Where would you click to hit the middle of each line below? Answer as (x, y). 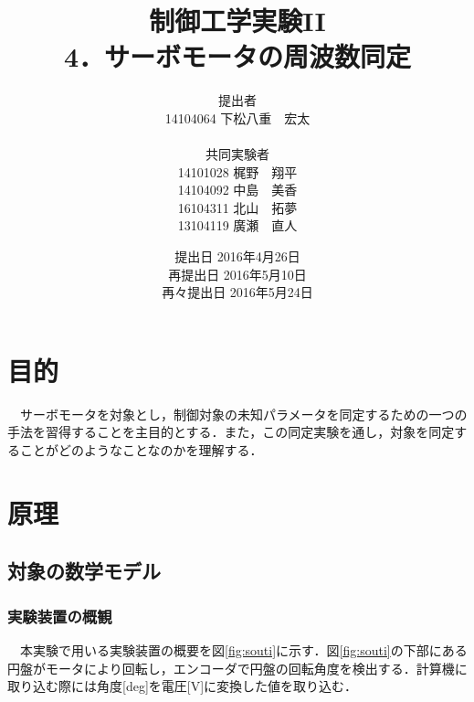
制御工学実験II (237, 21)
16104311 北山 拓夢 (237, 207)
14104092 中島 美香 (237, 190)
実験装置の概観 (60, 616)
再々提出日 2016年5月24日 (237, 292)
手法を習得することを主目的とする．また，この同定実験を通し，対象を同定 (231, 432)
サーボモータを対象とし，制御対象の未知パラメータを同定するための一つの (243, 414)
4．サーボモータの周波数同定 (237, 56)
